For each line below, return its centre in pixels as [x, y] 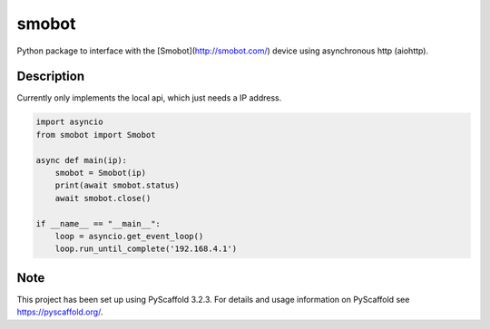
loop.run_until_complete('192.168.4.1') [146, 249]
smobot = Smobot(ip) [101, 173]
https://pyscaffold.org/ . [60, 312]
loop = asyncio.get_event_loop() [129, 236]
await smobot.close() [103, 198]
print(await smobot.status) [118, 185]
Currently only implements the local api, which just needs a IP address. [149, 98]
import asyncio [69, 122]
